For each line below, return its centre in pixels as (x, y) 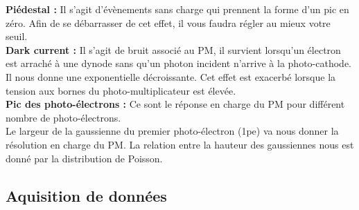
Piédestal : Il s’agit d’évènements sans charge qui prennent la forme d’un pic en (177, 9)
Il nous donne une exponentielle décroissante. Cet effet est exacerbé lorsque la (171, 76)
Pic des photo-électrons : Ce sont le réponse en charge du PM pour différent (175, 104)
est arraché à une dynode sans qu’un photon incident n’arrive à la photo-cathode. (178, 63)
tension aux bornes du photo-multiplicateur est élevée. (121, 90)
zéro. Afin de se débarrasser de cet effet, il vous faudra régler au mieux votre (168, 22)
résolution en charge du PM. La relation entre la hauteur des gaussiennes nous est (180, 144)
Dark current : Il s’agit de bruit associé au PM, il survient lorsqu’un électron (173, 49)
